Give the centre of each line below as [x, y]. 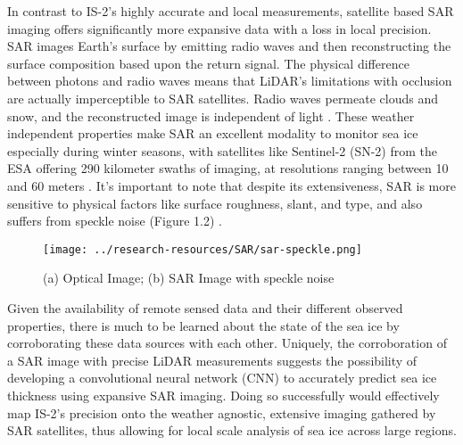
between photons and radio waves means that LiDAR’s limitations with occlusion [230, 81]
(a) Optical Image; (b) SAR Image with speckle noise [189, 278]
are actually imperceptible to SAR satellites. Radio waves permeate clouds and [223, 98]
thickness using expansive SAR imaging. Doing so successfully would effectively [223, 395]
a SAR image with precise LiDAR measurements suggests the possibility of [212, 360]
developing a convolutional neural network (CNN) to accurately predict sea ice [222, 378]
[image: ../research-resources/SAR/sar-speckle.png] [203, 249]
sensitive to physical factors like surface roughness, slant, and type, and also [215, 203]
